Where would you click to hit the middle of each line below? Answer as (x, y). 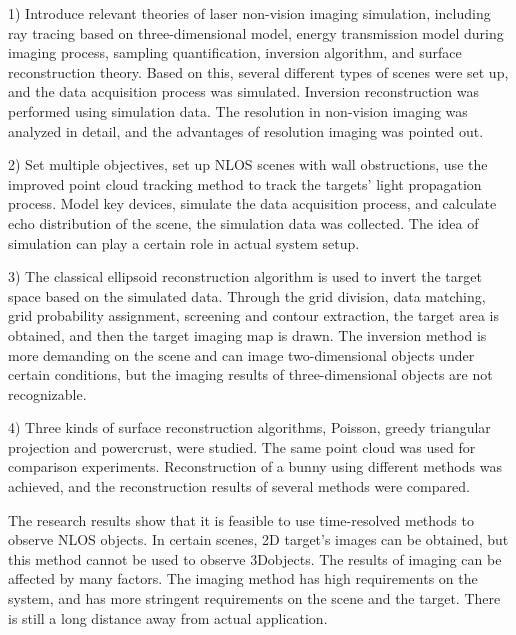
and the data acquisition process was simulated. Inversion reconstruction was (243, 91)
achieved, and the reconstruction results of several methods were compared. (239, 486)
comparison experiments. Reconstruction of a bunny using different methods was (255, 466)
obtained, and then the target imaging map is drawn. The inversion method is (247, 334)
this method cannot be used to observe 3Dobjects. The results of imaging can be (255, 558)
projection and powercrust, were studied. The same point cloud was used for (242, 446)
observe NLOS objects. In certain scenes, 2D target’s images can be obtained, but (258, 539)
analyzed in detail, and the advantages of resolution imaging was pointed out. (246, 130)
